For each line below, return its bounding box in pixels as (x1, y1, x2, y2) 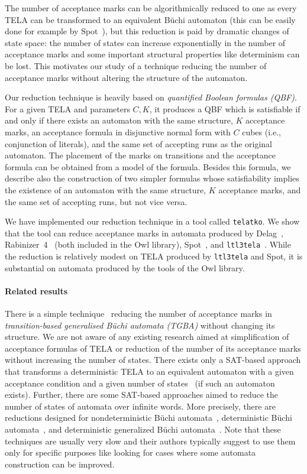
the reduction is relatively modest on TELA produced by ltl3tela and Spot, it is (5, 250, 303, 262)
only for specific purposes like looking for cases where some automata (5, 446, 256, 459)
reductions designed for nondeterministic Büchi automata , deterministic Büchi (5, 411, 292, 424)
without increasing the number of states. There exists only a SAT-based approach (5, 353, 301, 366)
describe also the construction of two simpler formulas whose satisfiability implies (5, 172, 299, 184)
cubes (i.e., (242, 125, 281, 138)
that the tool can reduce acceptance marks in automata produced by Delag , (5, 226, 283, 239)
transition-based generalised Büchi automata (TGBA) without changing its (5, 319, 275, 331)
